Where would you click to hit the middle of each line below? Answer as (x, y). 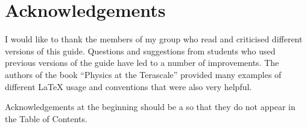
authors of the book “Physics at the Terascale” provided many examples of (143, 74)
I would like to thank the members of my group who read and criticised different (154, 39)
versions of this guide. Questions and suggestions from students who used (140, 50)
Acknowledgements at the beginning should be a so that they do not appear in (150, 107)
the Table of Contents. (46, 118)
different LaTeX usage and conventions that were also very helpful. (128, 86)
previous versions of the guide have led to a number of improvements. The (142, 63)
